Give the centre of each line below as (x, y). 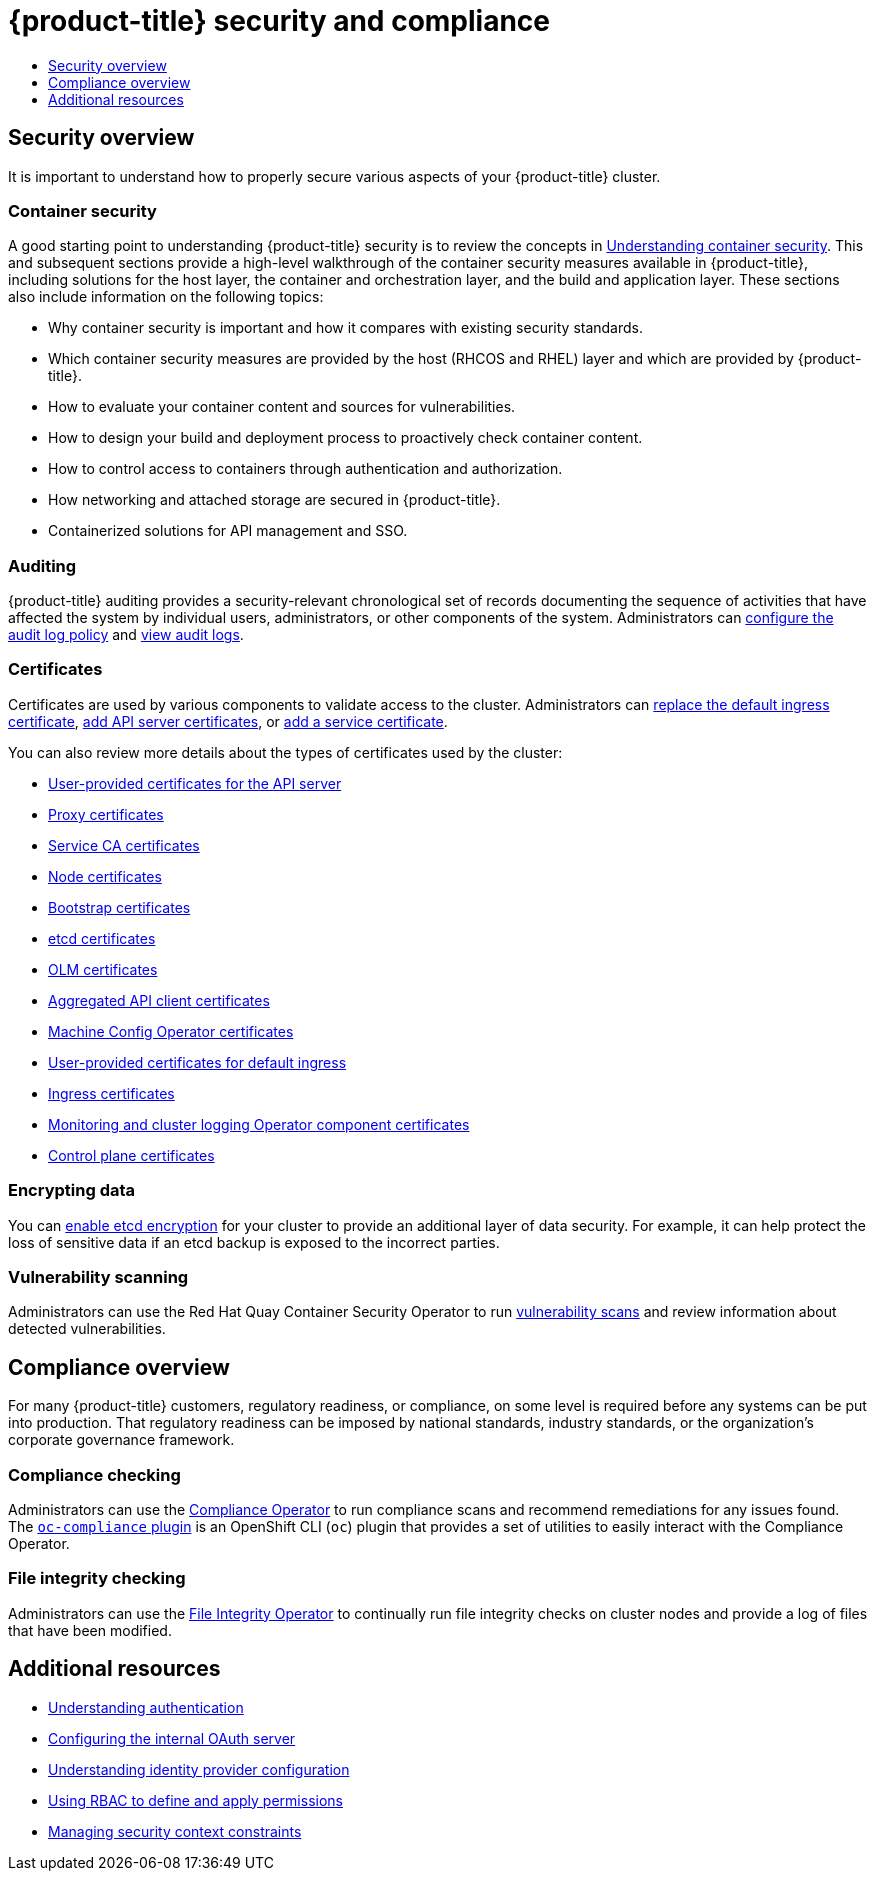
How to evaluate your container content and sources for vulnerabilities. (282, 407)
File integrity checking (97, 1578)
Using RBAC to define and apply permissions (195, 1800)
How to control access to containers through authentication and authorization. (305, 469)
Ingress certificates (111, 1093)
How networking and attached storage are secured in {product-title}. (274, 500)
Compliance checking (94, 1474)
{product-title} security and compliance (279, 21)
